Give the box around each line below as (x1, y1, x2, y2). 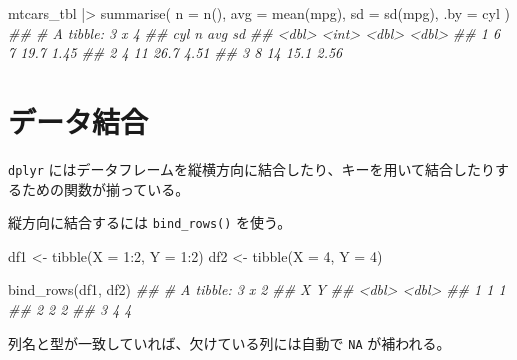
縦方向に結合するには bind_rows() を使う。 (8, 212, 292, 233)
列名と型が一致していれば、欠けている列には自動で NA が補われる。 (8, 332, 451, 353)
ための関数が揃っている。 (21, 178, 190, 199)
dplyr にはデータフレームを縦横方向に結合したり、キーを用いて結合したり (8, 158, 496, 179)
